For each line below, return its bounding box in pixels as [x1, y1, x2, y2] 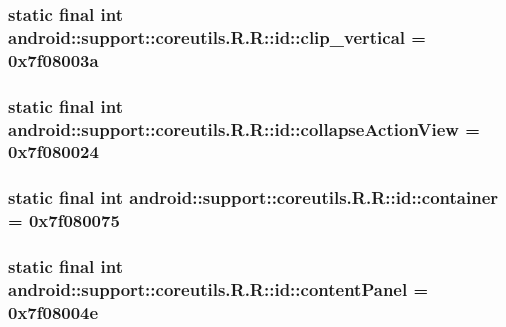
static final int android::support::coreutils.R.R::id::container [8, 185, 499, 210]
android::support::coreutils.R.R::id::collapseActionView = [8, 116, 480, 141]
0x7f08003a [8, 47, 99, 72]
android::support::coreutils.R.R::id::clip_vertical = [8, 24, 426, 49]
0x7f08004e [8, 299, 99, 324]
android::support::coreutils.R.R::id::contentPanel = [8, 276, 429, 301]
